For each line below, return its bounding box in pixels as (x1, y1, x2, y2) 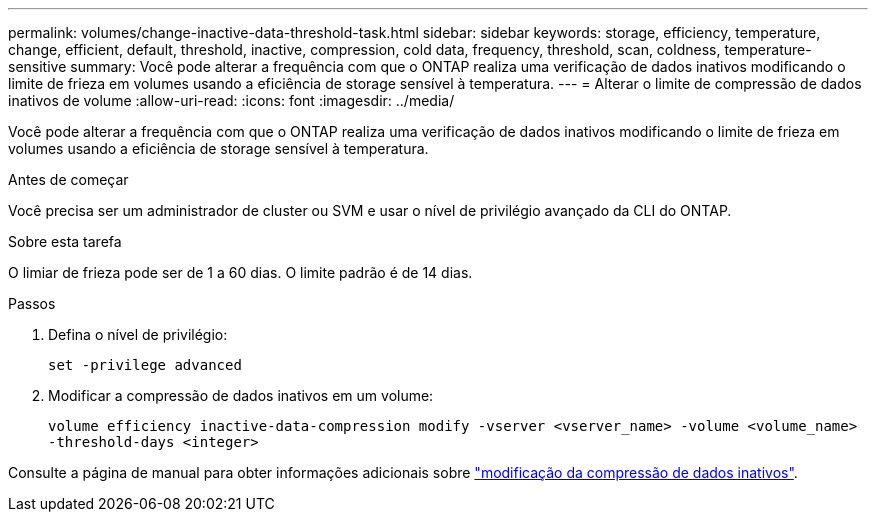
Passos (8, 295, 56, 312)
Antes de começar (8, 171, 129, 188)
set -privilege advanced (48, 357, 242, 373)
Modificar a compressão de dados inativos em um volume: (48, 387, 434, 404)
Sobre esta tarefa (8, 233, 122, 250)
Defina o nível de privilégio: (48, 326, 228, 343)
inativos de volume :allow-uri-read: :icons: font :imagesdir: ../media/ (8, 92, 455, 109)
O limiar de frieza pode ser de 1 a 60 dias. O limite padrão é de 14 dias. (8, 264, 473, 281)
